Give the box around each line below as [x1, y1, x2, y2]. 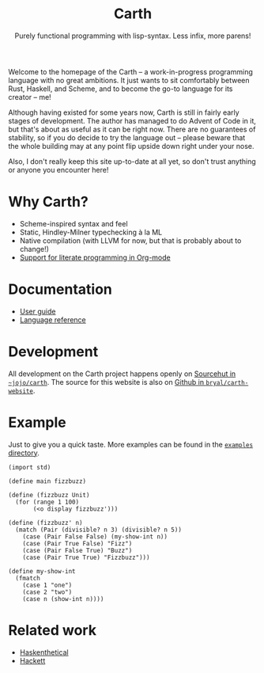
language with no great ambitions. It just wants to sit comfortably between [8, 75, 251, 85]
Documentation [8, 280, 113, 298]
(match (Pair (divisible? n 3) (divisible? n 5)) [15, 526, 182, 534]
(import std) [8, 463, 51, 471]
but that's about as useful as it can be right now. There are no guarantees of [8, 124, 256, 134]
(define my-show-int [8, 567, 77, 575]
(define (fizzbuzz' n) [8, 519, 83, 527]
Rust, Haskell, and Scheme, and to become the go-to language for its [8, 84, 233, 93]
